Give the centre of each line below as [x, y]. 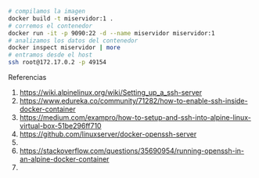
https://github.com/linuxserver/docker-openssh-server [108, 134]
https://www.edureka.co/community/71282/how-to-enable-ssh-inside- [133, 101]
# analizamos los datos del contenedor [73, 40]
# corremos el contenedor [50, 26]
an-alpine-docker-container [64, 159]
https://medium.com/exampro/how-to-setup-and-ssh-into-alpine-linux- [135, 117]
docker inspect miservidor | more [65, 48]
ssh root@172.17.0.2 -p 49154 [58, 63]
